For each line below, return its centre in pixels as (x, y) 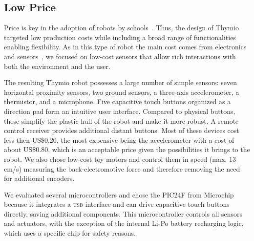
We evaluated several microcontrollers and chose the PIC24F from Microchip (119, 194)
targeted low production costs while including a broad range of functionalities (120, 37)
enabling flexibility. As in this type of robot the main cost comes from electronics (125, 47)
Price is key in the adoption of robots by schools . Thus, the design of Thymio (122, 28)
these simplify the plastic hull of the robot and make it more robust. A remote (121, 120)
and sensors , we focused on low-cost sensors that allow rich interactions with (120, 56)
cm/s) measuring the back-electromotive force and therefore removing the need (122, 168)
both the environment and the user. (57, 66)
